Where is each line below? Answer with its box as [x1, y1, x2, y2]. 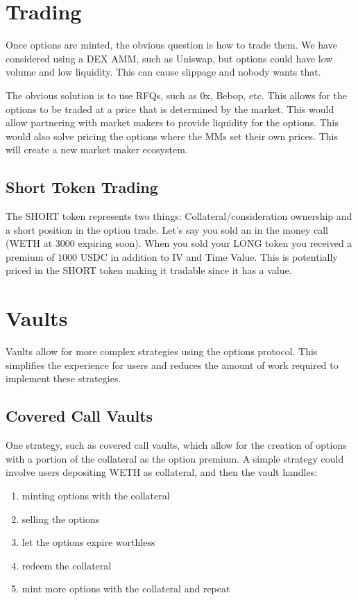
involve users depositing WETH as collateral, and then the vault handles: [6, 465, 318, 479]
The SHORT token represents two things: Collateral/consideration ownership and [6, 209, 352, 223]
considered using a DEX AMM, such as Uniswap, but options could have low [6, 51, 333, 65]
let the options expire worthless [22, 535, 155, 549]
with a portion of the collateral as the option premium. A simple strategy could [6, 451, 344, 465]
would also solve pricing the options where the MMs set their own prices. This [6, 128, 338, 143]
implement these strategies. [6, 371, 121, 386]
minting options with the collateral [22, 488, 170, 502]
